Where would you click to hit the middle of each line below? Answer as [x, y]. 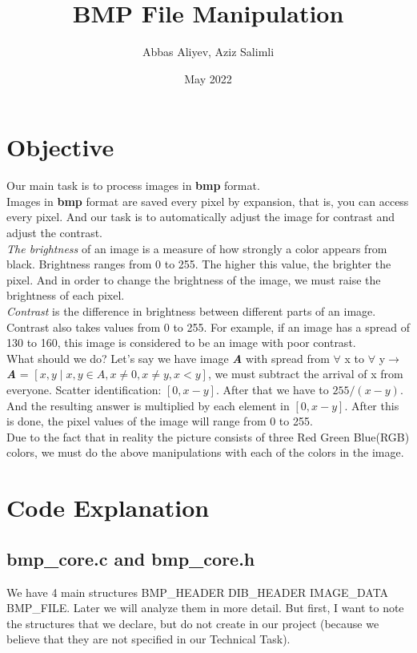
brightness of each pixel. [66, 295]
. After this [372, 405]
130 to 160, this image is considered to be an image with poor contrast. [181, 343]
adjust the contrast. [54, 233]
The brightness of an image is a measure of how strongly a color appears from [197, 248]
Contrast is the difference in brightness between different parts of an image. [191, 311]
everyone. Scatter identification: [84, 389]
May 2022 [208, 78]
